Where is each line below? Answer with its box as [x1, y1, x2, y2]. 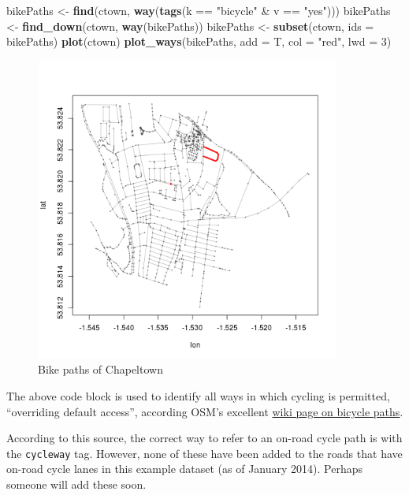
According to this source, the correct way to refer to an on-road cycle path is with [6, 430, 403, 446]
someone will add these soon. [6, 475, 147, 492]
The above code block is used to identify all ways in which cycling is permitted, [6, 387, 390, 404]
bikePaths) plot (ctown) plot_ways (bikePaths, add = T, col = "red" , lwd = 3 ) [6, 33, 392, 50]
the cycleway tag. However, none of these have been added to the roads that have [6, 445, 403, 461]
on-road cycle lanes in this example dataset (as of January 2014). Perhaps [6, 460, 363, 477]
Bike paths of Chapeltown [38, 361, 163, 378]
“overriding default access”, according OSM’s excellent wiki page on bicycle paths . [6, 403, 403, 419]
